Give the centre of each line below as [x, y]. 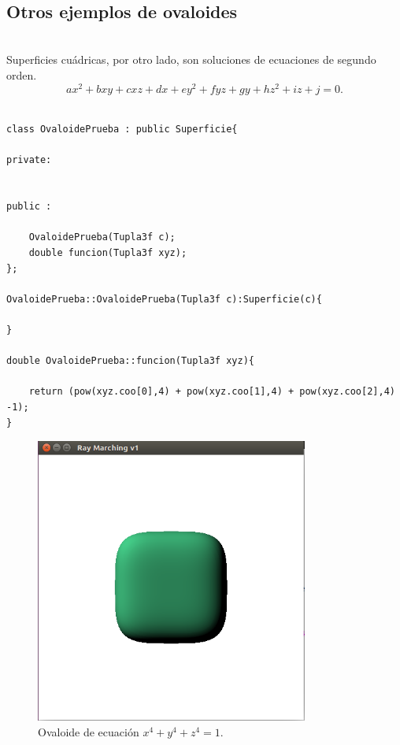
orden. [22, 74]
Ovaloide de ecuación [89, 732]
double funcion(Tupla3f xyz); [108, 253]
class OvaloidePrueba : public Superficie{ [122, 130]
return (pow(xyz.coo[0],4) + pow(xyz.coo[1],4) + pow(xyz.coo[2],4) [212, 392]
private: [29, 160]
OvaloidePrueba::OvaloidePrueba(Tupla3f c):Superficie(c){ [164, 299]
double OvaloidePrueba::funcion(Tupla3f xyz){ [130, 361]
